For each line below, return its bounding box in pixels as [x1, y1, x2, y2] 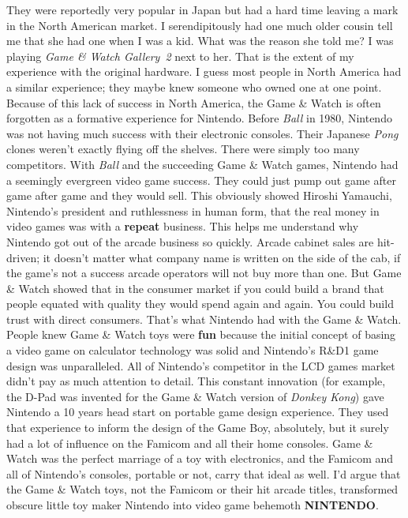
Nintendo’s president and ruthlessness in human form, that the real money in [6, 202, 380, 219]
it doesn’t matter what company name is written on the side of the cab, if [43, 249, 401, 265]
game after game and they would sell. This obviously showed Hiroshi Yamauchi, [6, 187, 392, 204]
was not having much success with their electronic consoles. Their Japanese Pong [6, 125, 399, 141]
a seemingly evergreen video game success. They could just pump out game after [6, 171, 396, 188]
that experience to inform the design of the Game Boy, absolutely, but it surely [6, 419, 389, 436]
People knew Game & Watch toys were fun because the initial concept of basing [6, 326, 396, 343]
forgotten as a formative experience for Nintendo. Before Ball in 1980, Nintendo [6, 110, 392, 126]
